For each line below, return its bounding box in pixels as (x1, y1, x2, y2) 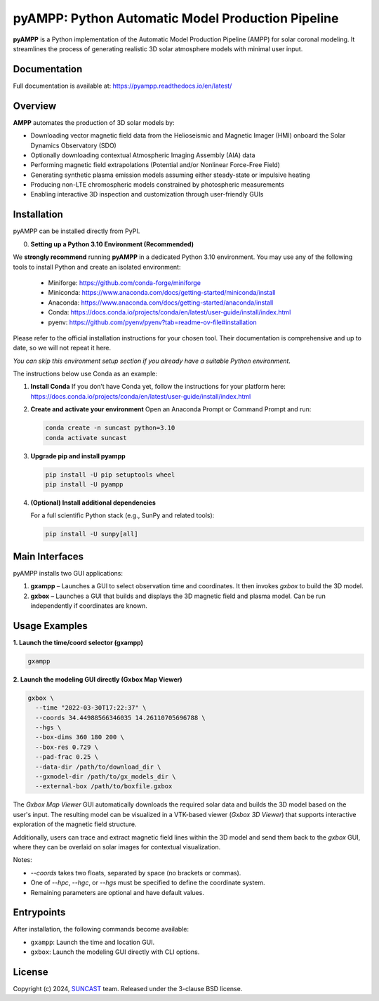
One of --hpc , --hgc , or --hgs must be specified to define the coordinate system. (30, 878, 266, 887)
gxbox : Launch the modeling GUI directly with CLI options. (30, 948, 200, 956)
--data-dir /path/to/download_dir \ (35, 762, 161, 771)
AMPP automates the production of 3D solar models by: (13, 118, 175, 126)
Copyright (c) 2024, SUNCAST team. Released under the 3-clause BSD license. (13, 985, 243, 993)
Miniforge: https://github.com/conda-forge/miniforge (48, 278, 201, 287)
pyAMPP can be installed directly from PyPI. (13, 227, 140, 235)
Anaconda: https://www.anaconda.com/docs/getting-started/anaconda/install (48, 298, 274, 307)
